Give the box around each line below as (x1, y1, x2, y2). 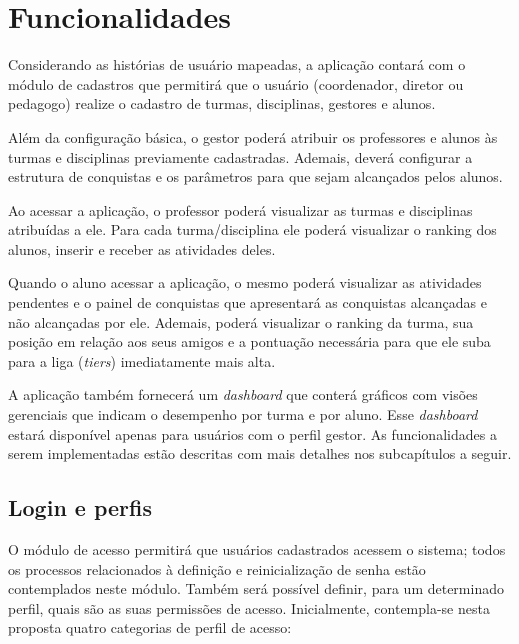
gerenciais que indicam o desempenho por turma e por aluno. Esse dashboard (8, 404, 478, 425)
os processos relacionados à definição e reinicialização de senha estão (8, 558, 426, 579)
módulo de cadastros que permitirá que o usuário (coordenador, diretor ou (8, 73, 464, 94)
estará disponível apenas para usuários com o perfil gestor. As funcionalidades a (8, 423, 497, 444)
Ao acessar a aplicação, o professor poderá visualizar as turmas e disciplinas (8, 199, 473, 220)
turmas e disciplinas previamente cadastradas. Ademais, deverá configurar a (8, 146, 473, 167)
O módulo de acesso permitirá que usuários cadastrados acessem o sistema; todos (8, 539, 506, 560)
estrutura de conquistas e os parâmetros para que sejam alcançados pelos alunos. (8, 166, 503, 187)
